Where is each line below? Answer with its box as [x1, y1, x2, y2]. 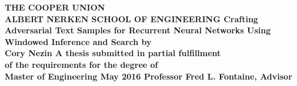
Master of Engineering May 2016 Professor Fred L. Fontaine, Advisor [5, 70, 292, 82]
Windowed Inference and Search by [5, 35, 152, 47]
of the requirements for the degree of [5, 58, 158, 70]
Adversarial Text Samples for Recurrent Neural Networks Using [5, 24, 271, 36]
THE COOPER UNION [5, 1, 105, 13]
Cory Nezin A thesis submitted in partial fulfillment [5, 47, 221, 59]
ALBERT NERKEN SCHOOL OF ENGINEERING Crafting [5, 12, 258, 25]
